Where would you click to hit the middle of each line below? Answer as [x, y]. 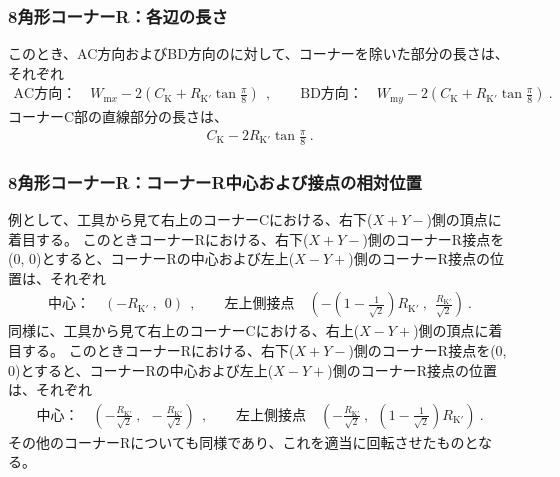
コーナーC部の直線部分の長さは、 [118, 115]
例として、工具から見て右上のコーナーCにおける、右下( [190, 219]
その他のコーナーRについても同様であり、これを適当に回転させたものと [243, 441]
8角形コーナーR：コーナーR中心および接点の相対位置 [215, 181]
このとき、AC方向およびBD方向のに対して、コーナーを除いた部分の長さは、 [258, 53]
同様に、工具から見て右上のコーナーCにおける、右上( [184, 330]
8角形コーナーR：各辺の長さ [118, 15]
